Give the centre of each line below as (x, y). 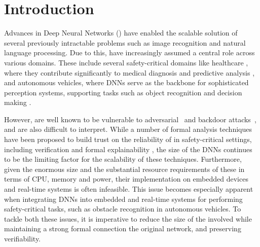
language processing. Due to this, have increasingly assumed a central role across (129, 52)
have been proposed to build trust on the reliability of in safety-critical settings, (128, 139)
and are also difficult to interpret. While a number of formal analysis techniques (128, 129)
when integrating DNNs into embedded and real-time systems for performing (123, 199)
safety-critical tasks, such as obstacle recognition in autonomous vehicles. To (123, 209)
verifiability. (23, 238)
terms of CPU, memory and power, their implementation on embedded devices (126, 179)
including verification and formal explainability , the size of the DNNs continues (128, 149)
